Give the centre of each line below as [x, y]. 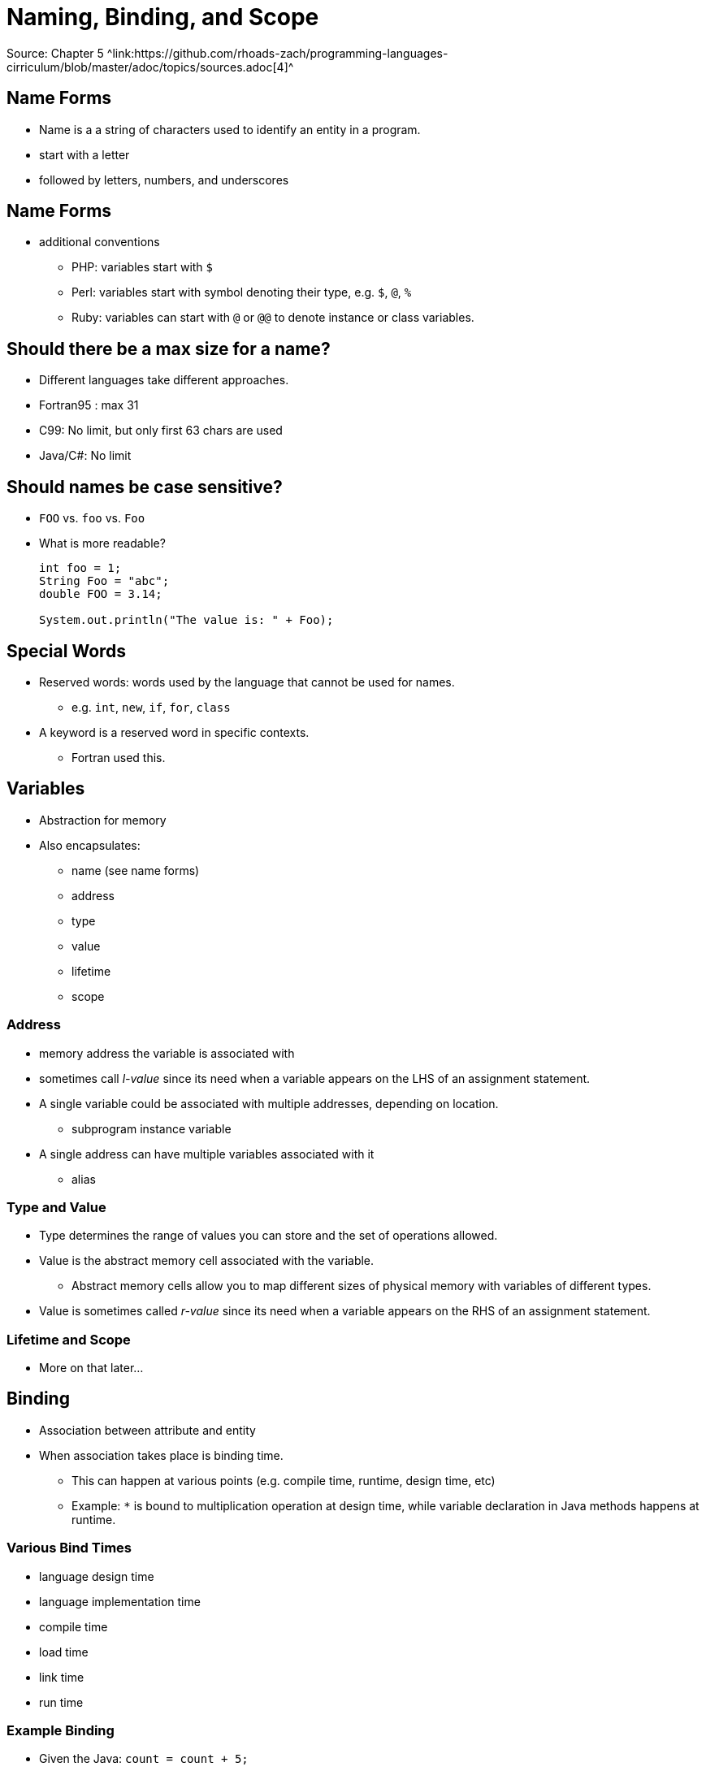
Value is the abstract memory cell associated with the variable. [207, 1261]
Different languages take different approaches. [164, 380]
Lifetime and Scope [69, 1339]
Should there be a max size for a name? [169, 349]
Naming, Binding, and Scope [163, 17]
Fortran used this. [119, 757]
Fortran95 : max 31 [89, 405]
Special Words [67, 651]
